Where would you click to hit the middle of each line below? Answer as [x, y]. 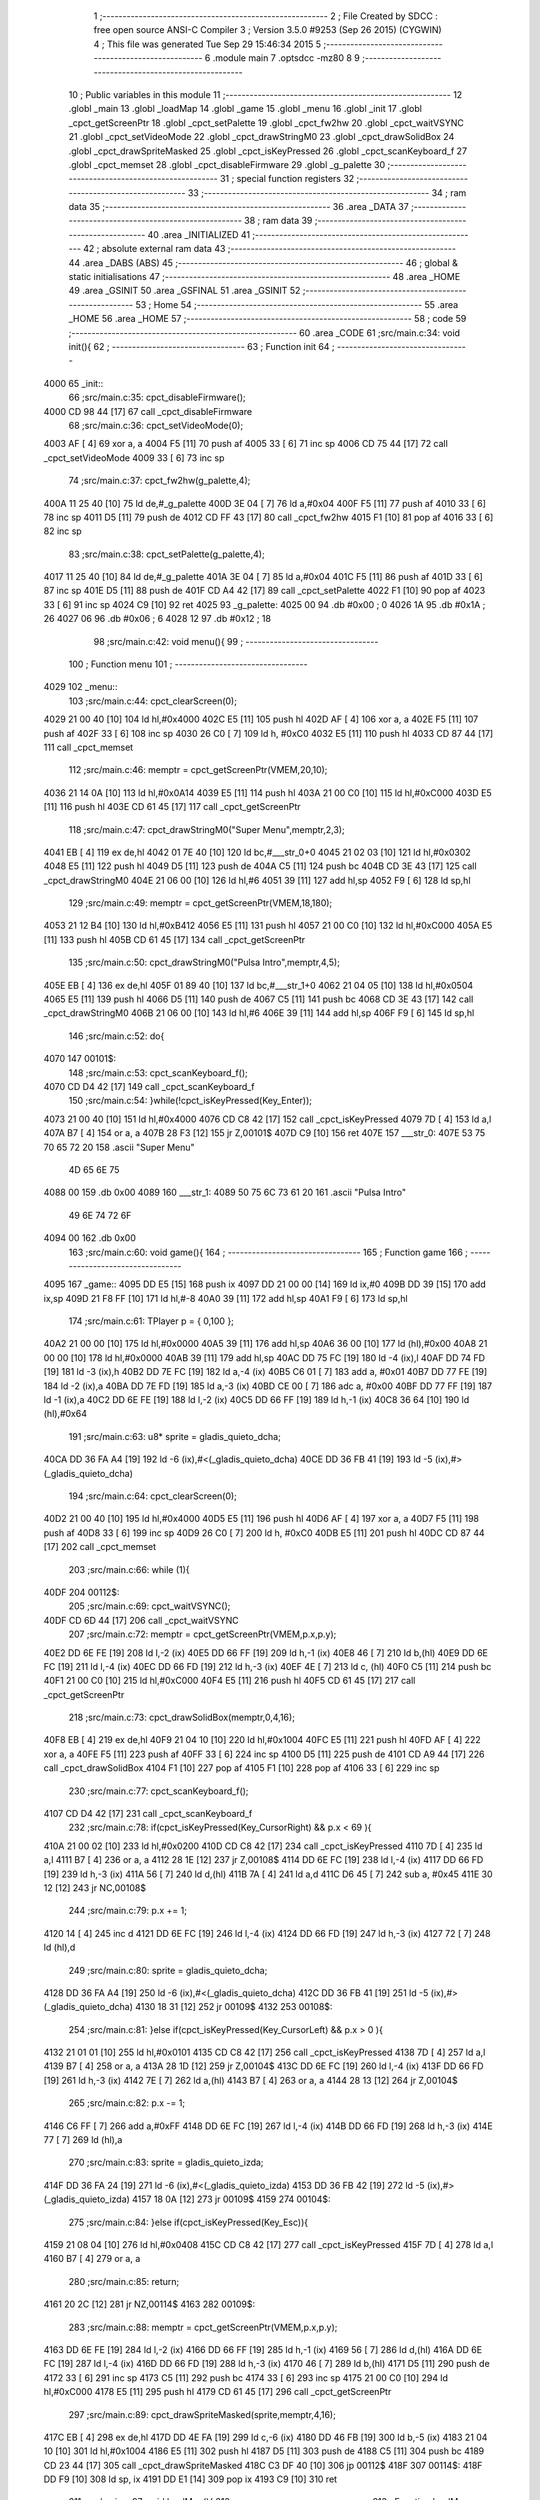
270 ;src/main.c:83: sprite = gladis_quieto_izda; [166, 2162]
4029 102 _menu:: [80, 687]
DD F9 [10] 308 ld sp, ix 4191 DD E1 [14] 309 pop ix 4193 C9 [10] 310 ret [190, 2479]
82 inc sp [62, 531]
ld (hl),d [59, 1947]
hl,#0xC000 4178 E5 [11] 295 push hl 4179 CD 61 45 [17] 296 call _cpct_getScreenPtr [217, 2392]
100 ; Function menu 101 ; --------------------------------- [188, 664]
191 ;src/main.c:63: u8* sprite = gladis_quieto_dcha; [175, 1436]
